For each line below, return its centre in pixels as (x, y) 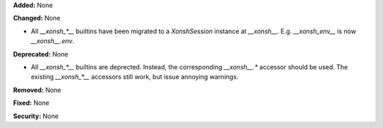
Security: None (36, 116)
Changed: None (37, 18)
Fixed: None (31, 103)
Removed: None (37, 90)
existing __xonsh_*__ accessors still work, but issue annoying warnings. (135, 77)
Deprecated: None (41, 54)
